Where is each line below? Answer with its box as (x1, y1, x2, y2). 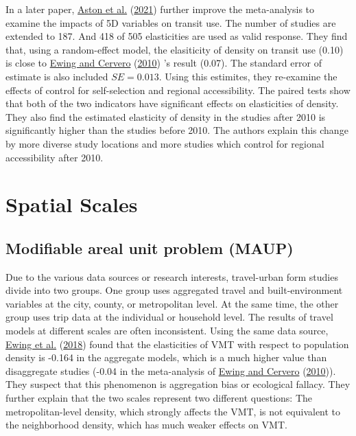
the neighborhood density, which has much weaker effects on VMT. (5, 417, 287, 432)
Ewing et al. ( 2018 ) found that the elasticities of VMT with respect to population (5, 336, 349, 351)
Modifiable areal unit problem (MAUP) (5, 237, 294, 258)
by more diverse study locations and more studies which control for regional (5, 136, 324, 150)
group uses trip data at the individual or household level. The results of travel (5, 310, 333, 324)
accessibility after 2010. (5, 150, 104, 164)
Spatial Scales (5, 190, 138, 218)
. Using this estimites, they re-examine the (158, 69, 337, 83)
